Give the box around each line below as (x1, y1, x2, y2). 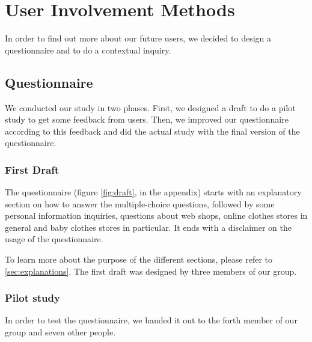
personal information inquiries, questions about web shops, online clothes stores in (5, 209, 308, 222)
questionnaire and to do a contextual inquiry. (5, 43, 171, 56)
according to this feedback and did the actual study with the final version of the (5, 124, 300, 137)
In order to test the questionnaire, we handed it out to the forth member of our (5, 314, 298, 326)
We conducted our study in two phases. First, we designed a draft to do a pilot (5, 101, 296, 114)
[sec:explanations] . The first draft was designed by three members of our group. (5, 264, 297, 277)
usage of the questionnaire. (5, 233, 103, 245)
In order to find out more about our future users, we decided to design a (5, 32, 272, 44)
